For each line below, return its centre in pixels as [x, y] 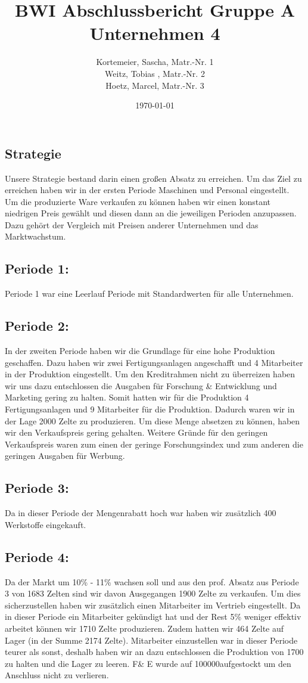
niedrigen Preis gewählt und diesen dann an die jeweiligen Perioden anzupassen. [151, 213]
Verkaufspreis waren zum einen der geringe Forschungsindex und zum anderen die [154, 444]
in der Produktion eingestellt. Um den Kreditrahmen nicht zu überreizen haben [150, 374]
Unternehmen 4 [155, 33]
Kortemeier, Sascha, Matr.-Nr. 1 [155, 62]
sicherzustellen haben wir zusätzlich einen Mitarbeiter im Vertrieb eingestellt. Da [153, 605]
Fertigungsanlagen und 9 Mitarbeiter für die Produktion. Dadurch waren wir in [150, 409]
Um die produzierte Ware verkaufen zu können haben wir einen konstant [138, 201]
